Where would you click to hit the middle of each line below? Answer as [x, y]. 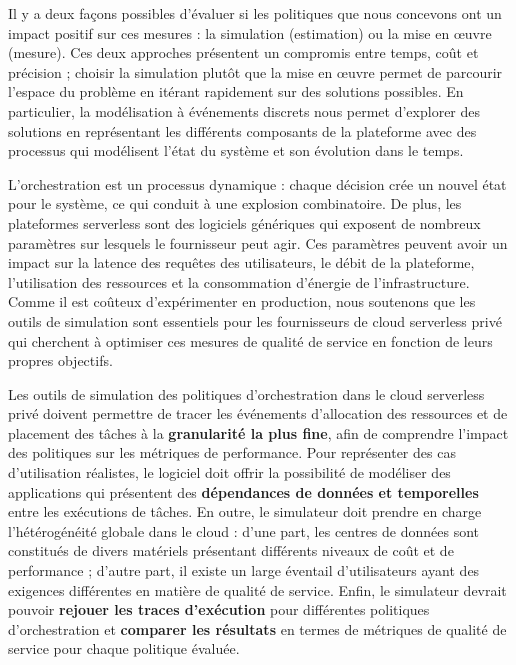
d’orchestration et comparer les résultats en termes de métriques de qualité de [257, 628]
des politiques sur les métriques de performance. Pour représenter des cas [232, 452]
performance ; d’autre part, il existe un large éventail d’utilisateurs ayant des [244, 570]
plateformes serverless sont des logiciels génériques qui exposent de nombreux [244, 222]
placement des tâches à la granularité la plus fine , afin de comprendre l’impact [258, 432]
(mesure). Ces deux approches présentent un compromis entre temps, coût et [243, 52]
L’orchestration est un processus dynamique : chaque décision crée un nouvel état [257, 183]
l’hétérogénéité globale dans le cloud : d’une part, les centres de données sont [244, 530]
